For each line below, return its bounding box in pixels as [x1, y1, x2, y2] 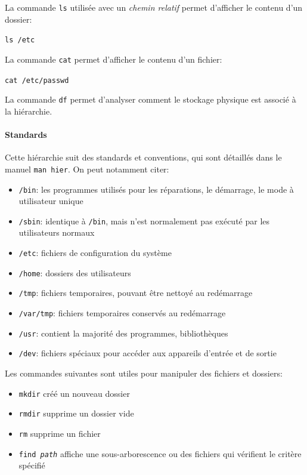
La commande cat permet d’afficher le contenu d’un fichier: [5, 53, 222, 65]
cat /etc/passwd [5, 76, 69, 85]
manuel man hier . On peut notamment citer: [5, 162, 169, 175]
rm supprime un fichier [18, 427, 101, 439]
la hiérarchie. [5, 104, 52, 117]
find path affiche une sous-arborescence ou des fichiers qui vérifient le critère [18, 447, 302, 459]
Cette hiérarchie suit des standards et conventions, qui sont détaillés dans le [5, 151, 282, 164]
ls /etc [5, 36, 35, 45]
